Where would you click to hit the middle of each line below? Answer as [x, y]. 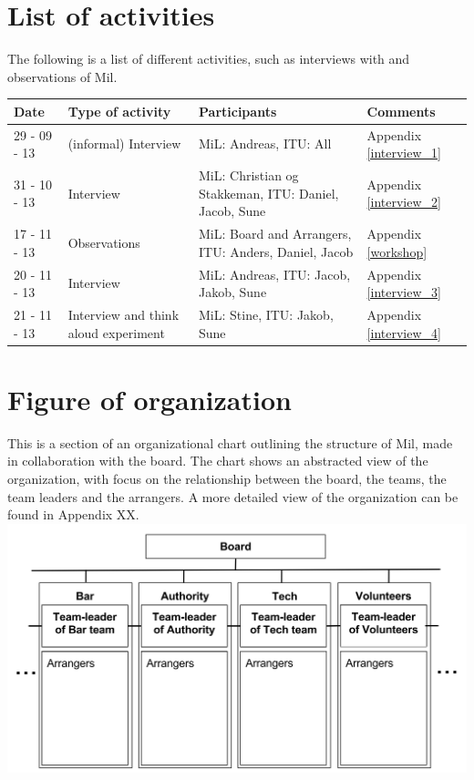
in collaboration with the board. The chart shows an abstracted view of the [218, 461]
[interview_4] [404, 332]
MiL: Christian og [249, 175]
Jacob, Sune [232, 211]
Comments [401, 111]
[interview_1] [404, 153]
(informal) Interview [124, 144]
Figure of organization [149, 399]
